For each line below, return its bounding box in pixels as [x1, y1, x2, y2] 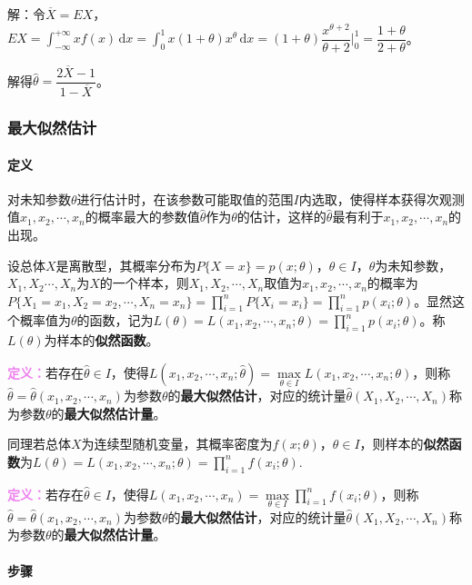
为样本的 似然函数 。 [44, 331, 159, 350]
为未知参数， [375, 255, 452, 274]
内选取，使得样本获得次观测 [298, 189, 465, 208]
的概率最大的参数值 [85, 207, 200, 226]
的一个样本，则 [99, 273, 189, 292]
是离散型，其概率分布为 [55, 255, 196, 274]
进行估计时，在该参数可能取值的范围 [76, 189, 294, 208]
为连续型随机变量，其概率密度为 [81, 434, 273, 453]
